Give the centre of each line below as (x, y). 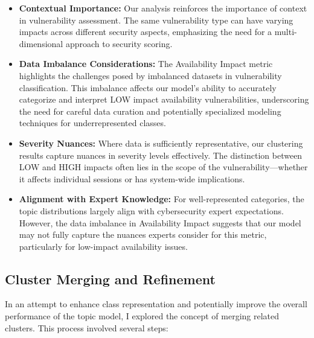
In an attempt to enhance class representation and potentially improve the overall (156, 304)
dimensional (41, 43)
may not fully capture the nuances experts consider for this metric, (143, 234)
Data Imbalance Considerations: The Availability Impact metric (146, 64)
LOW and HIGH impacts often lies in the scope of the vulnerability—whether (163, 167)
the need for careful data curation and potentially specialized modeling (150, 111)
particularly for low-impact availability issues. (103, 246)
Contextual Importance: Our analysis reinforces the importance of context (163, 8)
